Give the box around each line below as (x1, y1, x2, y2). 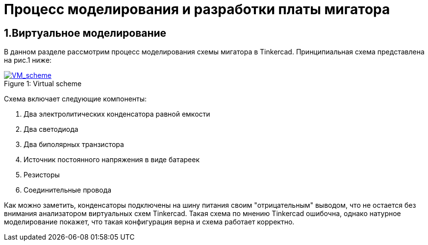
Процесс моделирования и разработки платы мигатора (4, 1, 390, 18)
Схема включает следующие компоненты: (4, 95, 147, 103)
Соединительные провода (24, 186, 112, 195)
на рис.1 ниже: (4, 56, 52, 65)
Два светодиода (24, 125, 78, 134)
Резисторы (24, 171, 60, 179)
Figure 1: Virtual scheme (4, 79, 82, 88)
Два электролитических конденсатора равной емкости (24, 110, 210, 119)
